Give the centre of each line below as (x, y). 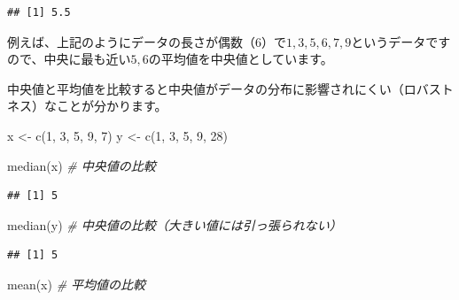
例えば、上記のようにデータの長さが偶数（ (131, 41)
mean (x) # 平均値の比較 (77, 284)
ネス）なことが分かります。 (87, 106)
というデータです (401, 41)
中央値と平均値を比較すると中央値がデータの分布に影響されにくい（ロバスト (230, 88)
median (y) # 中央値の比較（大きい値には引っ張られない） (175, 224)
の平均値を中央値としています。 (241, 59)
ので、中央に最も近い (69, 59)
